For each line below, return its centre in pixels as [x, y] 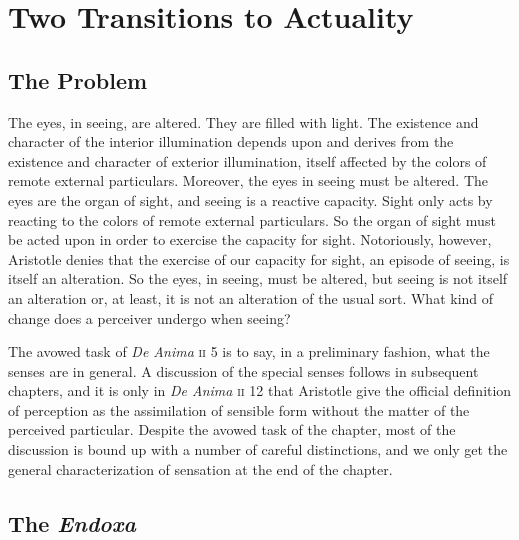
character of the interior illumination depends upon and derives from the [231, 141]
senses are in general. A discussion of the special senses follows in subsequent [243, 370]
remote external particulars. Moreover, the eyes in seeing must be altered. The [248, 180]
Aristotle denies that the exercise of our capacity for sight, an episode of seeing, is [259, 258]
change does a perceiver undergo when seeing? [149, 317]
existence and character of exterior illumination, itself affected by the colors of [247, 160]
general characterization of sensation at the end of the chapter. [200, 468]
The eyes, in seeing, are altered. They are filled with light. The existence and [243, 121]
